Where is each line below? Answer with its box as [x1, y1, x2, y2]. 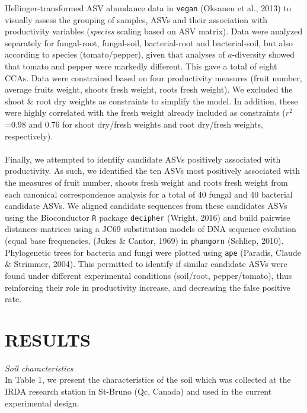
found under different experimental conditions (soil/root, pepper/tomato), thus [5, 269, 292, 281]
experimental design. [5, 396, 79, 409]
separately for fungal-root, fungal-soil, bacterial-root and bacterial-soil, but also [5, 36, 293, 49]
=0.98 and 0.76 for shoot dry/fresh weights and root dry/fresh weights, [5, 118, 263, 130]
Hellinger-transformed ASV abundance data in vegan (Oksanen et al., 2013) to [5, 2, 291, 14]
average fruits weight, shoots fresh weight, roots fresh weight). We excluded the [5, 83, 293, 96]
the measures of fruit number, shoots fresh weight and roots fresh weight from [5, 176, 288, 188]
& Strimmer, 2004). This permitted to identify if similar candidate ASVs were [5, 258, 287, 270]
